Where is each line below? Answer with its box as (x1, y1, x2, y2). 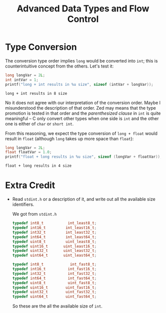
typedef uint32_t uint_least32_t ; (12, 249, 97, 253)
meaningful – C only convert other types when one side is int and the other (5, 115, 159, 122)
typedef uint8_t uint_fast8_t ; (12, 280, 97, 285)
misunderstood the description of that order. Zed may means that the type (5, 105, 156, 111)
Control (67, 13, 99, 25)
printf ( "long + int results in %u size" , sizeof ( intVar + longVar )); (5, 82, 154, 87)
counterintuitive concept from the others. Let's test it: (5, 63, 114, 69)
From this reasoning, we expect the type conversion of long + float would (5, 130, 158, 136)
